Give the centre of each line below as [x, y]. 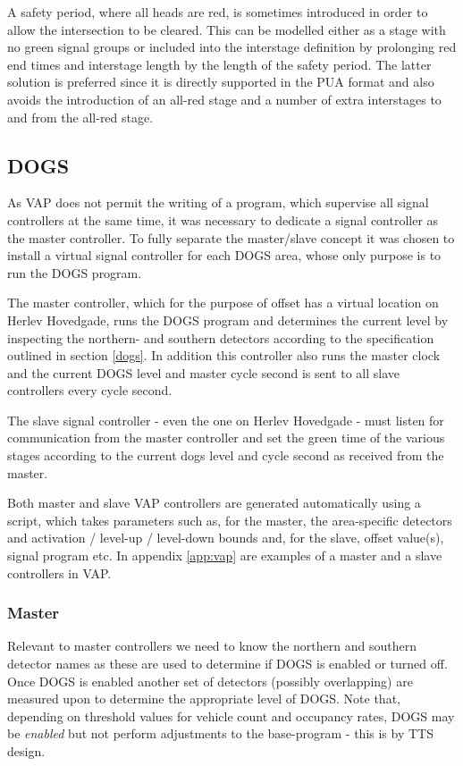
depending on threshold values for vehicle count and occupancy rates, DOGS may [231, 715]
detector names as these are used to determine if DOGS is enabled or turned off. [227, 664]
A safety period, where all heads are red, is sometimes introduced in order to [218, 12]
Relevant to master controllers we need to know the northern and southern [212, 646]
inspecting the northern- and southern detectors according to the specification [221, 337]
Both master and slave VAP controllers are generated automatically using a [214, 503]
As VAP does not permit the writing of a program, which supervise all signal [218, 202]
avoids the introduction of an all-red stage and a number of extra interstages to [224, 99]
